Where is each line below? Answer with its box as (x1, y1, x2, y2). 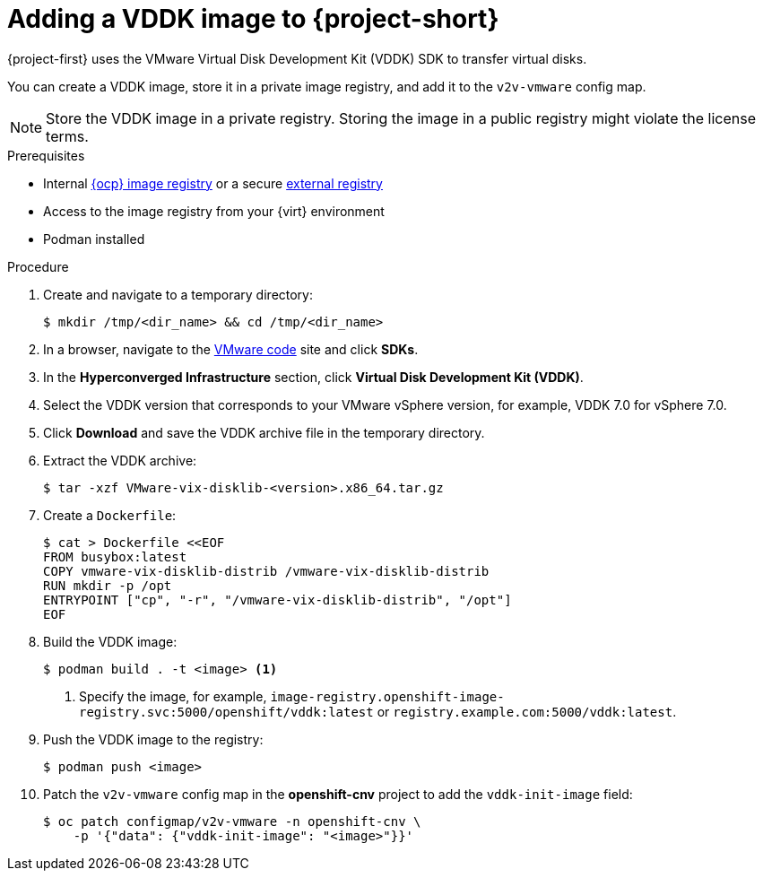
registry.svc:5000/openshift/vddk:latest (79, 704, 374, 719)
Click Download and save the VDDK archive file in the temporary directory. (43, 424, 485, 440)
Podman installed (43, 230, 145, 247)
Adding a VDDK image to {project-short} (7, 4, 499, 34)
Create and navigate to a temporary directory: (43, 286, 314, 302)
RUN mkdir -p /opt (43, 578, 172, 593)
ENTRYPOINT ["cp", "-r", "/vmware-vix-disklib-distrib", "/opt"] (43, 592, 512, 607)
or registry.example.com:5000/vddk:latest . (377, 703, 677, 719)
